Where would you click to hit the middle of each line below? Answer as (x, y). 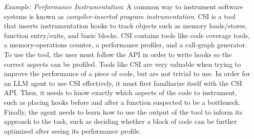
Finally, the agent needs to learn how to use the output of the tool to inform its (123, 111)
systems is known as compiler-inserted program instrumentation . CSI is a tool (120, 16)
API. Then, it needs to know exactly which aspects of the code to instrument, (120, 92)
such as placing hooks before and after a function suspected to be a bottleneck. (122, 102)
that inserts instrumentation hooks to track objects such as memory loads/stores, (126, 26)
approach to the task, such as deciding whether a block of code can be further (121, 121)
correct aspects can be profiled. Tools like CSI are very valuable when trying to (122, 64)
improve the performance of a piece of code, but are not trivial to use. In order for (127, 73)
